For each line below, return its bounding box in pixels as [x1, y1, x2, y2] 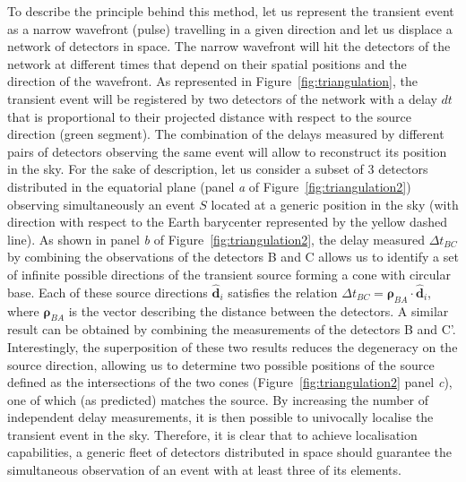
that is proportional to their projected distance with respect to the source [7, 107, 411, 125]
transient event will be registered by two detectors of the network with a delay [7, 89, 437, 108]
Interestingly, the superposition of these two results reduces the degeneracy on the [7, 337, 458, 356]
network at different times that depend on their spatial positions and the [7, 54, 407, 73]
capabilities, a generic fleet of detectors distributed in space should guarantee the [7, 443, 452, 461]
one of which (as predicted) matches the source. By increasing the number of [7, 390, 429, 409]
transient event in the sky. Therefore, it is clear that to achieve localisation [7, 425, 418, 443]
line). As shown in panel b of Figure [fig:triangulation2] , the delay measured [7, 229, 425, 248]
